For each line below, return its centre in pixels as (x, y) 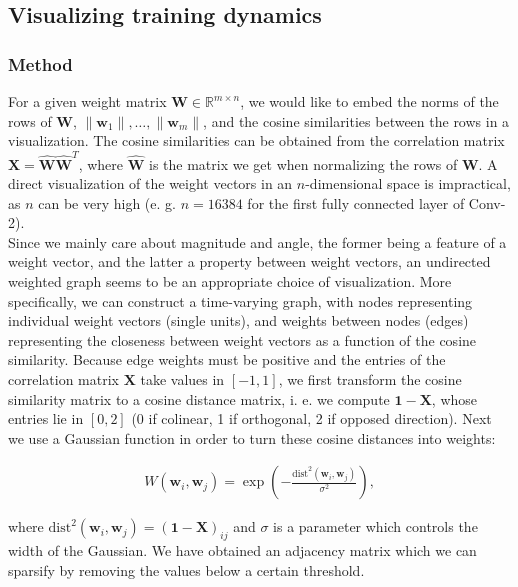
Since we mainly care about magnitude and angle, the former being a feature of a (257, 241)
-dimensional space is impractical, (408, 183)
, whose (454, 398)
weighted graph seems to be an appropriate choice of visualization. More (230, 281)
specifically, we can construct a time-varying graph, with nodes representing (240, 300)
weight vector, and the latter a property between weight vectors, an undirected (249, 261)
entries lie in (46, 418)
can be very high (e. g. (107, 202)
